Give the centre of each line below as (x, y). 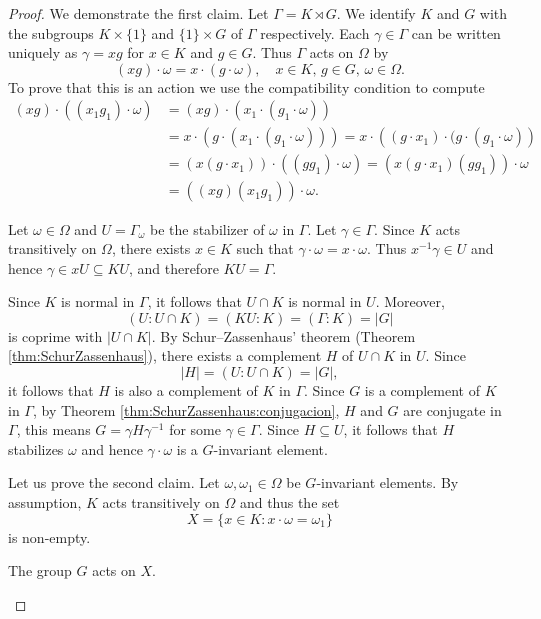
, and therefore (173, 267)
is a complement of (422, 390)
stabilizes (36, 448)
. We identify (376, 13)
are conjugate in (452, 409)
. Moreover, (410, 301)
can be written (456, 32)
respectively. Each (315, 32)
